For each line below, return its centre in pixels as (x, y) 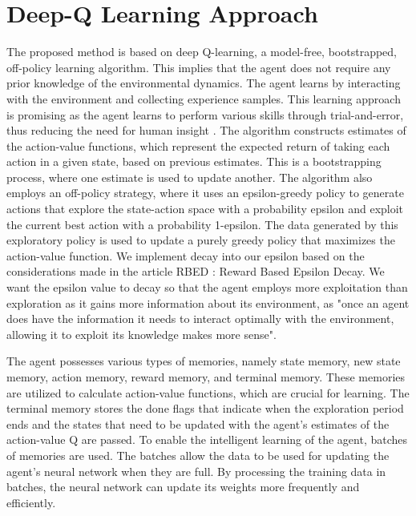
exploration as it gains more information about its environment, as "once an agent (208, 302)
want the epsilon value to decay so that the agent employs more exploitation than (207, 287)
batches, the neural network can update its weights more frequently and (183, 487)
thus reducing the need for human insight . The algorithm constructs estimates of (206, 130)
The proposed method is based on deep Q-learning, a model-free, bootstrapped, (202, 52)
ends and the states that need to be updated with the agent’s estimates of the (198, 423)
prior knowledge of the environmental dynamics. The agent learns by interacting (204, 83)
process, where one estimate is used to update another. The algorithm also (190, 177)
